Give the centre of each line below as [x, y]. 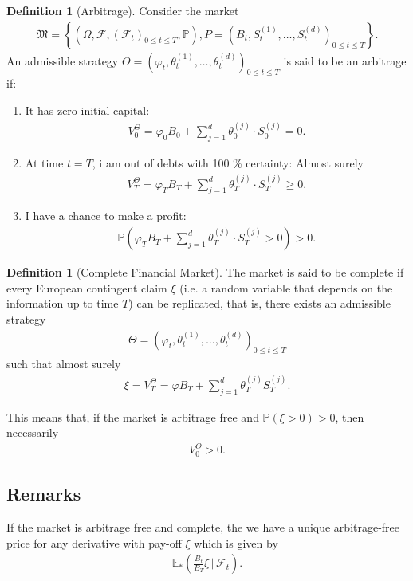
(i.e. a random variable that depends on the [286, 287]
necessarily [33, 432]
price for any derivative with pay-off [94, 542]
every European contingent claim [87, 287]
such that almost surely [64, 364]
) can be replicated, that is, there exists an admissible [260, 303]
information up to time [63, 303]
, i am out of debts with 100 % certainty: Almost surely [228, 163]
